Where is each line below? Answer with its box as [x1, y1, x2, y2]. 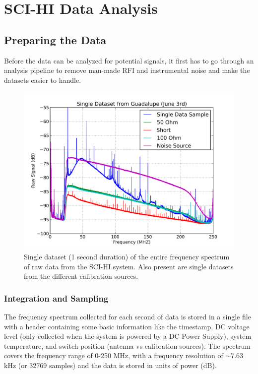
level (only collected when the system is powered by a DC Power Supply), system [4, 331, 252, 341]
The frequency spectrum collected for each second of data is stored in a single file [4, 311, 251, 321]
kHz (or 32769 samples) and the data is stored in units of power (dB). [4, 360, 217, 370]
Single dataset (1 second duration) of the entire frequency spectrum [24, 251, 230, 261]
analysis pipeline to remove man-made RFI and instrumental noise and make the [4, 65, 250, 75]
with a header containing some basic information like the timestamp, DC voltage [4, 321, 250, 331]
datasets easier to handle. [4, 74, 81, 85]
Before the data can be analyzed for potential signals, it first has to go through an [4, 55, 254, 65]
